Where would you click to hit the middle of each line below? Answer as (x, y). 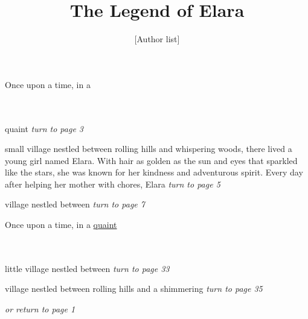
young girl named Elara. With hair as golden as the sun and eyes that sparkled (151, 160)
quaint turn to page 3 (44, 128)
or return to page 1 (40, 309)
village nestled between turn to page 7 (75, 204)
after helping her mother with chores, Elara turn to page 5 (113, 184)
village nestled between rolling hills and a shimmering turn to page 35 (134, 289)
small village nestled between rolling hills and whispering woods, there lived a (149, 149)
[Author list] (157, 39)
